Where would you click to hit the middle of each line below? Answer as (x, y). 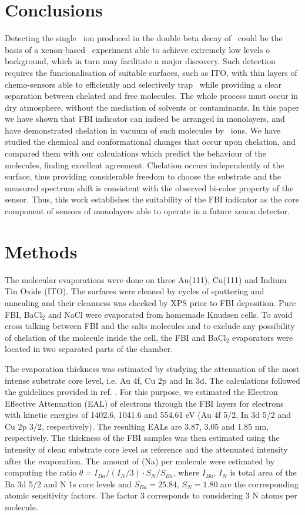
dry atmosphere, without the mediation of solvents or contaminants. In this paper (152, 107)
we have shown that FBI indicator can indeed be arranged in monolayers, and (145, 119)
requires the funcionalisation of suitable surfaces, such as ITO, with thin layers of (151, 72)
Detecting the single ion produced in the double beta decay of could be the (144, 38)
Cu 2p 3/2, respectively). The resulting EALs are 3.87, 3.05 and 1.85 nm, (137, 426)
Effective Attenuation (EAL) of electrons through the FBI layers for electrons (144, 403)
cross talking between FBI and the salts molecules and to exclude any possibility (150, 326)
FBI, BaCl (24, 314)
